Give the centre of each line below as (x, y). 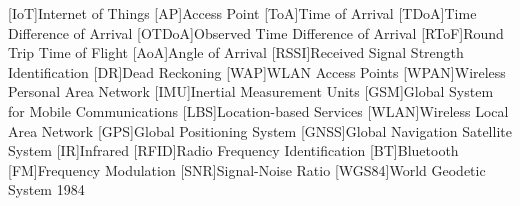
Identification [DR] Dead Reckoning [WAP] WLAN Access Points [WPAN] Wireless (257, 71)
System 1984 (46, 189)
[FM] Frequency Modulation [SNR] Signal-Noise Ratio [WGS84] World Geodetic (247, 169)
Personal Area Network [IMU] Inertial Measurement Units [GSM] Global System (251, 91)
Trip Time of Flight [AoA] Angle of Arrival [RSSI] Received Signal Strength (236, 52)
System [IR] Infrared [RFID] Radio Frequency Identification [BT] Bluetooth (233, 150)
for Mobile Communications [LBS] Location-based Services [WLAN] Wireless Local (258, 110)
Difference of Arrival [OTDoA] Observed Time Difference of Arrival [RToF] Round (256, 32)
